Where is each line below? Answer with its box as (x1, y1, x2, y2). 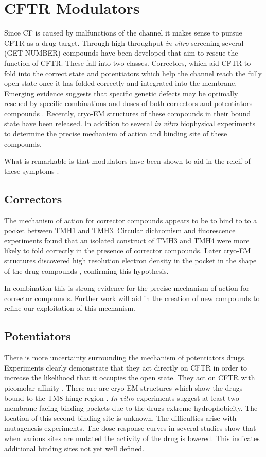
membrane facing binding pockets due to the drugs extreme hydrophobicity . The (4, 402, 258, 413)
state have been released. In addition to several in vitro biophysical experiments (4, 118, 255, 129)
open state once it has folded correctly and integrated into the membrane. (4, 78, 237, 89)
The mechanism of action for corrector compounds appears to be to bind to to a (4, 215, 257, 225)
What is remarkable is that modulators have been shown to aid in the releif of (4, 155, 251, 166)
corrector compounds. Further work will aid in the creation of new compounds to (4, 292, 260, 303)
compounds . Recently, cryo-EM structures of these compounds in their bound (4, 108, 251, 118)
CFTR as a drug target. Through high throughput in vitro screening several (4, 37, 244, 48)
